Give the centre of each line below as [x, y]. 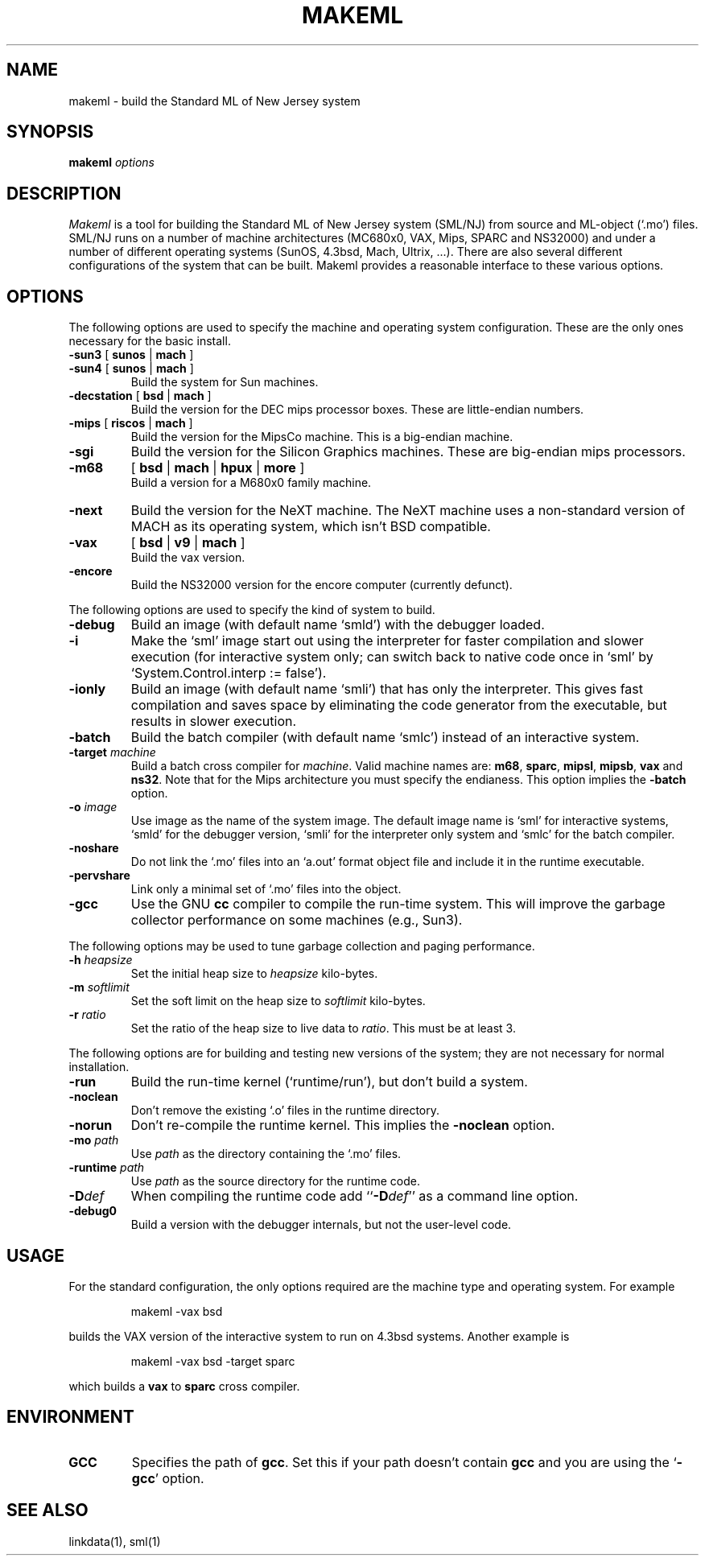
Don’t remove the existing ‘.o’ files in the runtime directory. [285, 1111]
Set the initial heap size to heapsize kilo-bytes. [254, 974]
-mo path [94, 1140]
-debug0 [93, 1211]
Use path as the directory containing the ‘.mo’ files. [266, 1154]
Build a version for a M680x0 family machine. [251, 483]
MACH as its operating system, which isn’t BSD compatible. [311, 527]
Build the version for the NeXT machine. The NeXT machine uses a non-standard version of [408, 511]
